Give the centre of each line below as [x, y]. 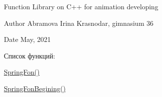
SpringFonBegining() [35, 88]
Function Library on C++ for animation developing [81, 6]
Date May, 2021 [27, 39]
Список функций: [30, 55]
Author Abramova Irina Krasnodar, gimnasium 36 [79, 23]
